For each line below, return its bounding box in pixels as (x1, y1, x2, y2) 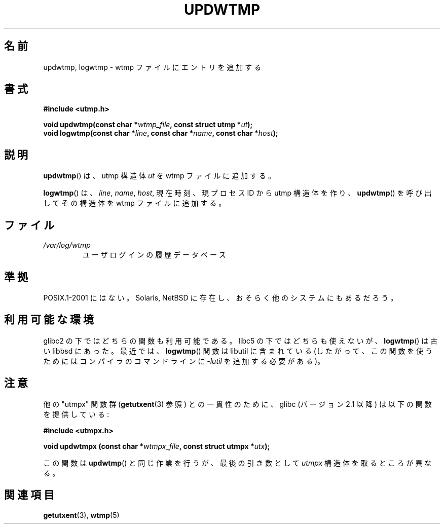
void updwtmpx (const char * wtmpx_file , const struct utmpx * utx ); (43, 441, 270, 450)
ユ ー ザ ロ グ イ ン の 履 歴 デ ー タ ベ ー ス (82, 250, 226, 259)
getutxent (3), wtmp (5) (43, 510, 120, 519)
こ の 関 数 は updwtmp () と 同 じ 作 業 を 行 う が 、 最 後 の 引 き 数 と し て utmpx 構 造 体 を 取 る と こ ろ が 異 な (43, 458, 432, 467)
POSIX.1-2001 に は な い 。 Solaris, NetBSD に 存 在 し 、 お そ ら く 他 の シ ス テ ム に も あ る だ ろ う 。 (43, 293, 398, 302)
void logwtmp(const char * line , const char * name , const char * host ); (43, 129, 278, 138)
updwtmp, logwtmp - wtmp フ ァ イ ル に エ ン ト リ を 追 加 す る (43, 62, 262, 71)
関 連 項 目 (4, 488, 54, 502)
